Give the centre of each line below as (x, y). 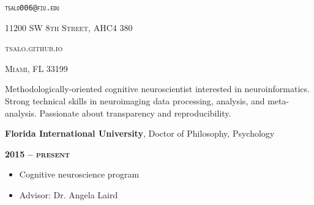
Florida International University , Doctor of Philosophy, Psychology (140, 133)
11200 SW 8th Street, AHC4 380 (69, 27)
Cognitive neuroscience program (79, 174)
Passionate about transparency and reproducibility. (135, 113)
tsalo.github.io (34, 48)
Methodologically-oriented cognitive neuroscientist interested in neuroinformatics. (157, 89)
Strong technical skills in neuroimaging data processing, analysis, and (135, 101)
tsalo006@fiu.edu (32, 8)
